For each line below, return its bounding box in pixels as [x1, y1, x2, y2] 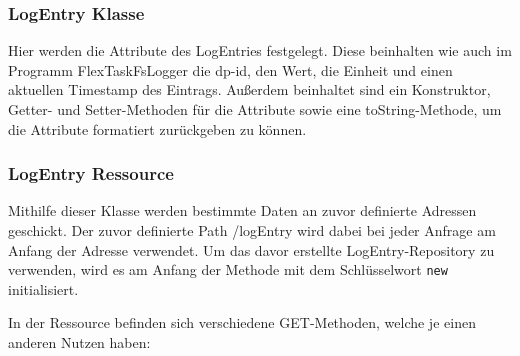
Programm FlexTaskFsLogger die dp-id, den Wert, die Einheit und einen [8, 59, 453, 80]
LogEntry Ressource [8, 161, 174, 186]
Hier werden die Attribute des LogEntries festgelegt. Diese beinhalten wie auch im [8, 40, 512, 61]
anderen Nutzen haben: [8, 332, 151, 353]
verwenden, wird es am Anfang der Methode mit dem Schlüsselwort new [8, 259, 448, 280]
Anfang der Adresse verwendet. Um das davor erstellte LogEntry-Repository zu [8, 239, 495, 260]
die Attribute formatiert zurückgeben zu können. [8, 118, 307, 139]
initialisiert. [8, 278, 79, 299]
